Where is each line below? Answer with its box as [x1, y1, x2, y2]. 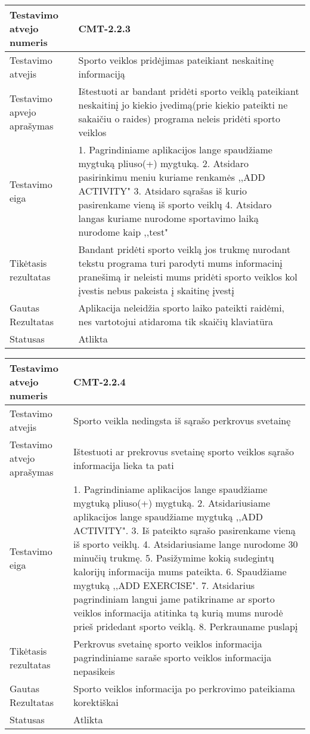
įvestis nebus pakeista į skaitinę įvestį [78, 283, 234, 297]
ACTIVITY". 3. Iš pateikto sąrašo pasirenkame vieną [73, 523, 296, 537]
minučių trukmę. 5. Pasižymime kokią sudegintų [73, 551, 274, 565]
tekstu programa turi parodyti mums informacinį [78, 256, 283, 270]
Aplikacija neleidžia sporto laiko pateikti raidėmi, [78, 301, 285, 314]
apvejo [10, 104, 36, 119]
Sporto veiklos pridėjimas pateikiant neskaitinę [78, 53, 274, 67]
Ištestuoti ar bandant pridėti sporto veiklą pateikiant [78, 84, 299, 98]
